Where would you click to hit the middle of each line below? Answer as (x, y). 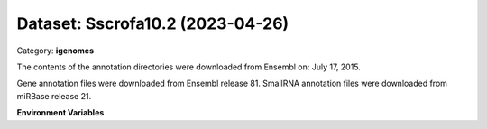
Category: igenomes (55, 51)
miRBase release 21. (54, 96)
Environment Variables (60, 113)
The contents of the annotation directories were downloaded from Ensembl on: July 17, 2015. (188, 67)
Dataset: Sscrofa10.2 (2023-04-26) (153, 23)
